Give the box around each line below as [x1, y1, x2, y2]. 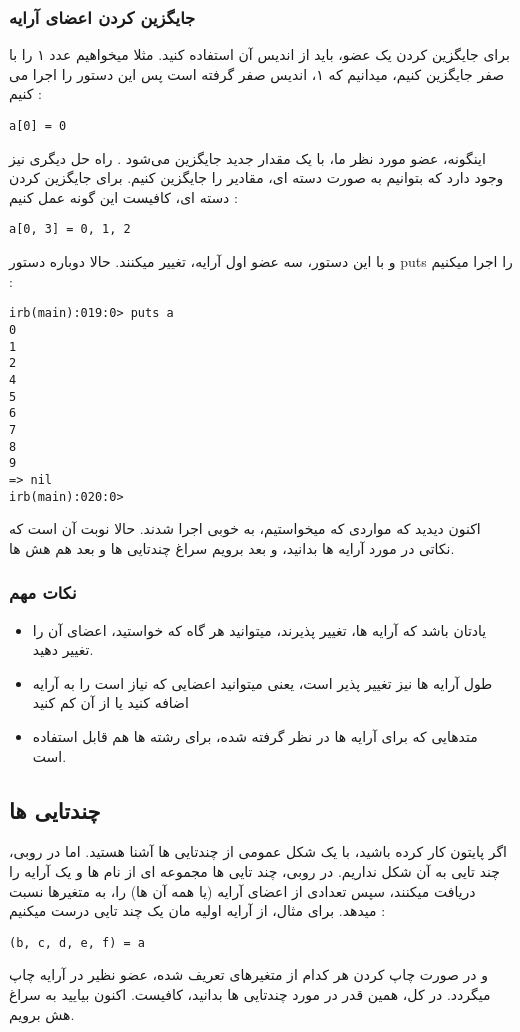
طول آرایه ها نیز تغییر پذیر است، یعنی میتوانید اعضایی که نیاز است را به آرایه [32, 672, 493, 693]
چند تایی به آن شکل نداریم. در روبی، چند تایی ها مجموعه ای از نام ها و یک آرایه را [9, 860, 500, 881]
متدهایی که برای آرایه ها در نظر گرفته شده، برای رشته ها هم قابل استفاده [32, 725, 478, 746]
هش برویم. [9, 1003, 75, 1024]
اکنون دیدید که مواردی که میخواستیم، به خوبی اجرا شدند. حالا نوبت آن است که [9, 518, 481, 539]
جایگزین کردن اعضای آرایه [9, 4, 196, 29]
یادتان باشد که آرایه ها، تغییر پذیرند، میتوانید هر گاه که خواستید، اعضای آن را [32, 619, 487, 640]
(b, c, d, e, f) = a [9, 935, 146, 950]
